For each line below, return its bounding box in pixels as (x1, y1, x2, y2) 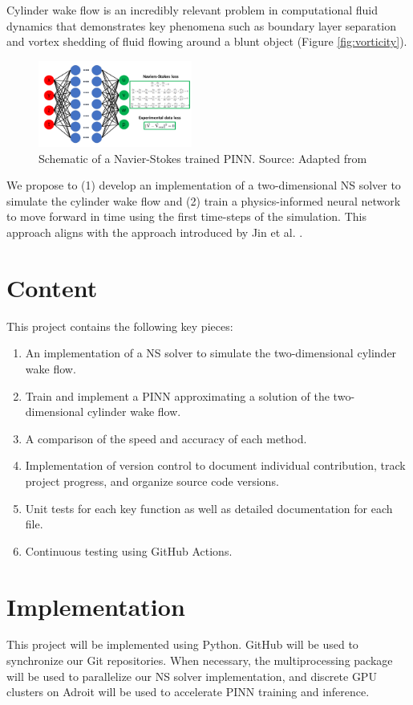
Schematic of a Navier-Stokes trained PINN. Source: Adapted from (38, 149, 367, 166)
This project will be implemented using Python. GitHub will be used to (6, 636, 358, 653)
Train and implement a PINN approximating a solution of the (25, 387, 330, 404)
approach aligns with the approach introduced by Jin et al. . (6, 224, 303, 241)
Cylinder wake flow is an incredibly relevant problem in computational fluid (6, 2, 379, 18)
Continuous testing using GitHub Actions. (25, 542, 233, 559)
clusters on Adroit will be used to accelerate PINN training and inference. (6, 683, 370, 700)
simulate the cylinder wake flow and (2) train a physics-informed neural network (6, 192, 401, 209)
